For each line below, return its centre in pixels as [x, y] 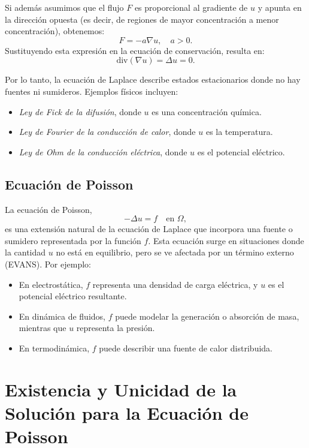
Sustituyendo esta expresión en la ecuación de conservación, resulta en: [135, 50]
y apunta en [280, 7]
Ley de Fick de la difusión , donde [80, 111]
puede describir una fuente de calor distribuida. [186, 348]
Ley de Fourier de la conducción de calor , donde [107, 132]
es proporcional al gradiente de [191, 7]
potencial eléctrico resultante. [73, 296]
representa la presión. [116, 328]
